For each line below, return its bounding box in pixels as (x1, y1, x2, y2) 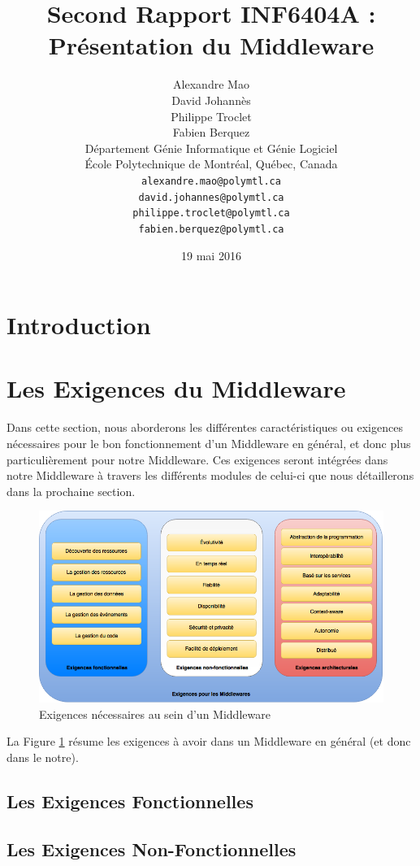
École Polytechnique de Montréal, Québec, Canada (84, 155, 338, 172)
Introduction (6, 308, 151, 342)
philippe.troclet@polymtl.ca (132, 207, 290, 220)
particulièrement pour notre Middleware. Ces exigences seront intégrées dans (6, 450, 388, 468)
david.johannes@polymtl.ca (138, 191, 284, 203)
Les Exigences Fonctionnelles (6, 788, 253, 813)
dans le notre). (6, 748, 79, 765)
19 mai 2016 (181, 246, 241, 263)
